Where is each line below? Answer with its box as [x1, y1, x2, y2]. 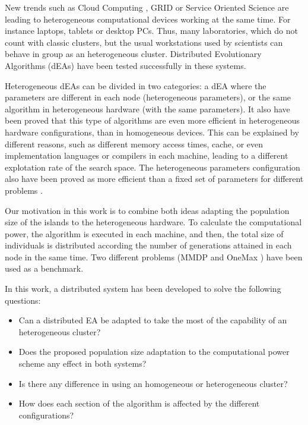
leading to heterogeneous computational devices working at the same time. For [5, 12, 291, 25]
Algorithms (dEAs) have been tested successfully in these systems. [5, 59, 246, 71]
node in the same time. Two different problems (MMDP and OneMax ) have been [5, 250, 303, 263]
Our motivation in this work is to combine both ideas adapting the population [5, 204, 290, 216]
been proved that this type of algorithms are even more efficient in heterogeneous [5, 114, 300, 127]
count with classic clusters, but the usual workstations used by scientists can [5, 36, 283, 48]
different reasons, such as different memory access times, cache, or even [5, 137, 263, 150]
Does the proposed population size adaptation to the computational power [18, 345, 290, 358]
